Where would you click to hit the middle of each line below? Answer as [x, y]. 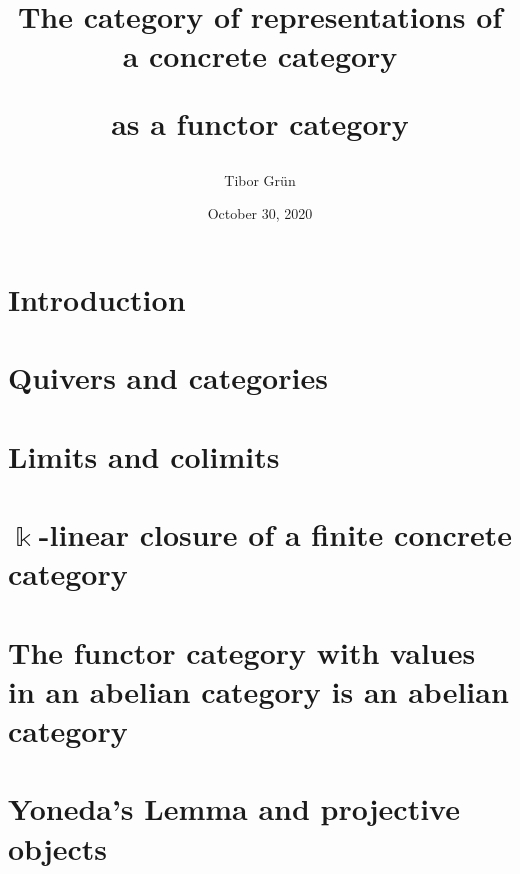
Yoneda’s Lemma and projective [234, 808]
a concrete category [260, 55]
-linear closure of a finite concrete [275, 534]
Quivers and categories [168, 377]
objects [58, 847]
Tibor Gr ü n [260, 179]
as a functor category [260, 122]
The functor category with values [242, 651]
